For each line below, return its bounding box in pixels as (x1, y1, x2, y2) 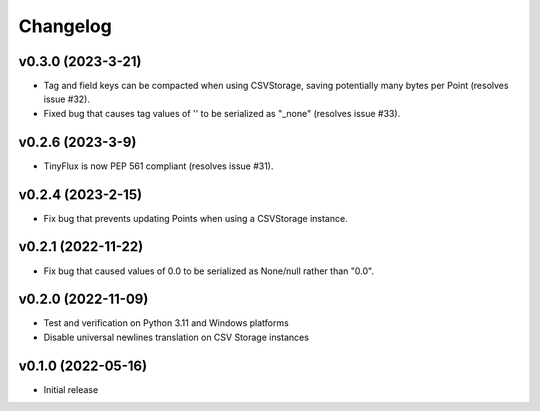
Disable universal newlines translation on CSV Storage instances (43, 331, 310, 343)
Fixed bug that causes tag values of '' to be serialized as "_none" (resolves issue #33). (43, 107, 401, 119)
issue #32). (43, 93, 90, 105)
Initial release (43, 383, 99, 395)
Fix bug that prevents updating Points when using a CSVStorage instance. (43, 212, 349, 224)
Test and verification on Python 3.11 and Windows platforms (43, 317, 289, 329)
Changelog (18, 15, 112, 37)
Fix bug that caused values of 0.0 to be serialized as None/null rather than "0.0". (43, 265, 375, 277)
